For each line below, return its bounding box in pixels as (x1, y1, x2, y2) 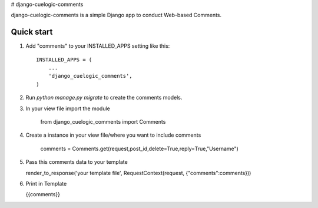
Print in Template (25, 180, 67, 187)
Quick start (11, 27, 53, 37)
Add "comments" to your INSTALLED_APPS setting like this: (25, 42, 170, 49)
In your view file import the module (25, 105, 110, 112)
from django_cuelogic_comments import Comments (40, 118, 166, 126)
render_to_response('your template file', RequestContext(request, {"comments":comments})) (25, 169, 251, 176)
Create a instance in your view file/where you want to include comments (25, 131, 201, 138)
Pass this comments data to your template (25, 159, 128, 166)
